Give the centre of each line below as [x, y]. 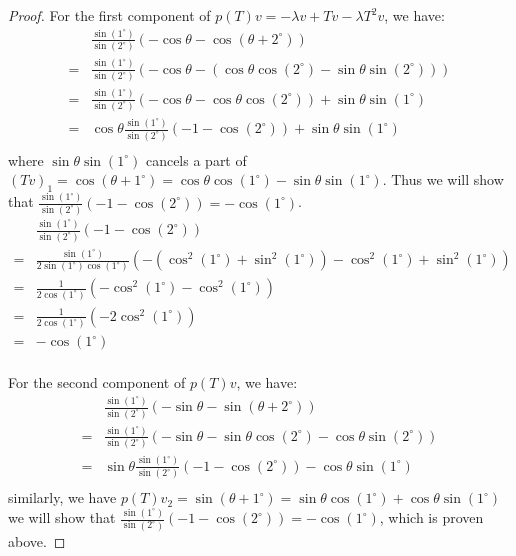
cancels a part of [196, 159]
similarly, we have [62, 497]
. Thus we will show [443, 179]
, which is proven [431, 517]
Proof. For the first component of [109, 15]
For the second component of [97, 382]
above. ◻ [37, 540]
